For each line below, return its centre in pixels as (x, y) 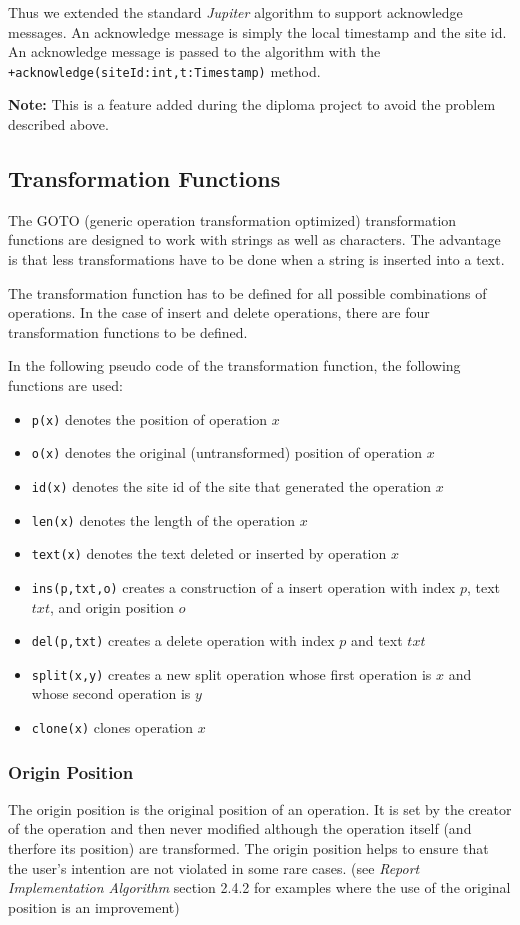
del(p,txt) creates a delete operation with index (183, 640)
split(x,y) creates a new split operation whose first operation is (231, 673)
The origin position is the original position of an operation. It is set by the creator (260, 808)
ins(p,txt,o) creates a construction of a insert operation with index (243, 586)
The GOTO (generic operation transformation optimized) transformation (232, 219)
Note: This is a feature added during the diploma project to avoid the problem (252, 104)
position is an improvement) (94, 906)
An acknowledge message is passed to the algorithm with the (194, 51)
